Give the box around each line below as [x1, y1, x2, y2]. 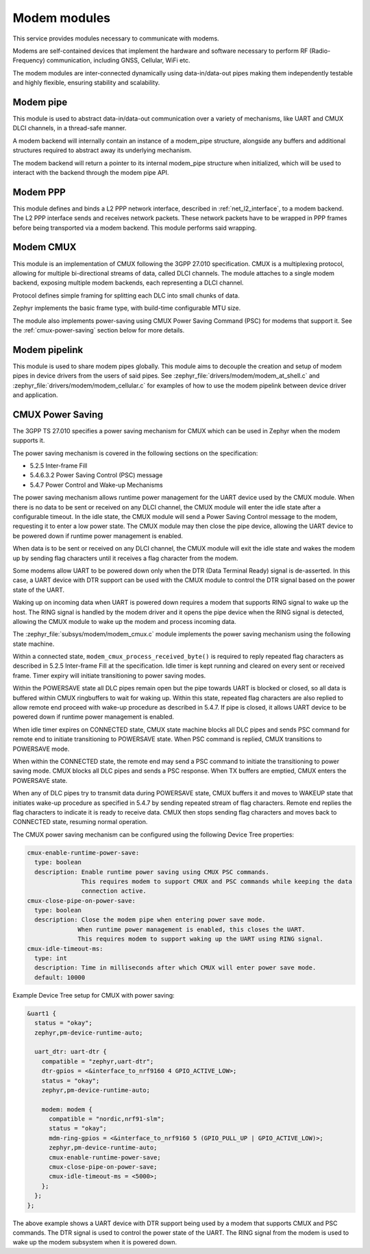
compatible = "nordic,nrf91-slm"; [49, 1115, 164, 1123]
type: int [34, 954, 68, 963]
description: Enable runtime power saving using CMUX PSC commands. [34, 868, 270, 876]
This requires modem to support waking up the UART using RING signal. [77, 935, 323, 943]
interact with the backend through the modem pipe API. [12, 168, 169, 176]
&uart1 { [27, 1009, 57, 1017]
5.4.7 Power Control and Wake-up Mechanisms [29, 481, 164, 489]
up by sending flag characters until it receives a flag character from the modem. [12, 554, 238, 562]
